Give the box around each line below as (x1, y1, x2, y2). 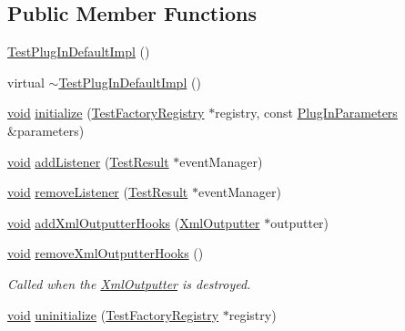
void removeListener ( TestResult (7, 182, 188, 202)
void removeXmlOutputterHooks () (7, 243, 204, 263)
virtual (7, 72, 45, 91)
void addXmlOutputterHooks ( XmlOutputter (7, 212, 260, 232)
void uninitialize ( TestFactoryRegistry (7, 305, 219, 324)
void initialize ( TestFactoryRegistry (7, 103, 205, 122)
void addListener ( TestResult (7, 151, 169, 171)
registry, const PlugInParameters (215, 103, 398, 122)
